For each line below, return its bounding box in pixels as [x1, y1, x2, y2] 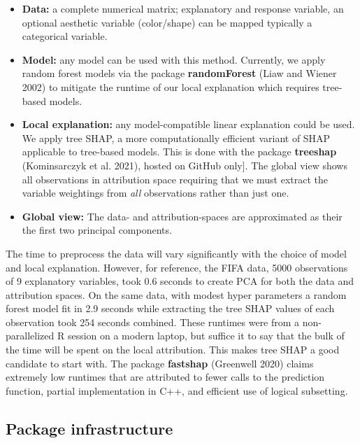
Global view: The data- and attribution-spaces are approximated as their [22, 209, 343, 223]
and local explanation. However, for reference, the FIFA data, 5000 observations [6, 260, 348, 274]
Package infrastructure [6, 417, 173, 439]
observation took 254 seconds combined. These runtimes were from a [6, 314, 300, 329]
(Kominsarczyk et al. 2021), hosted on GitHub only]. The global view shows [22, 157, 347, 172]
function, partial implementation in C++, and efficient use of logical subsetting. [6, 383, 348, 398]
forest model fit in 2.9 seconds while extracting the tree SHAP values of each [6, 301, 335, 316]
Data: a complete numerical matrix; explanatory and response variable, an [22, 1, 344, 15]
